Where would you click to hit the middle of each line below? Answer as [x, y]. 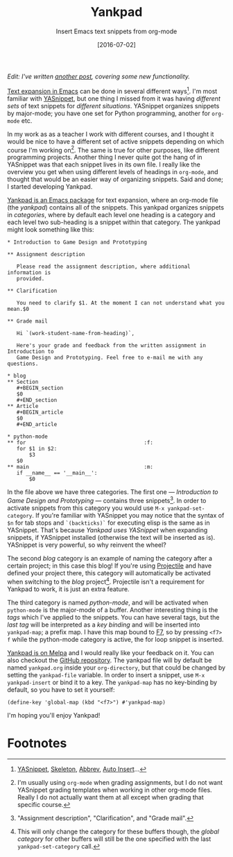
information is [29, 273]
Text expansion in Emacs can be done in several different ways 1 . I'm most [112, 90]
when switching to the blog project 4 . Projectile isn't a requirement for [106, 581]
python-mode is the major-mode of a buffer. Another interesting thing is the [113, 610]
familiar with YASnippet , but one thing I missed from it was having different [114, 99]
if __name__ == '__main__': [57, 473]
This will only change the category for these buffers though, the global [118, 831]
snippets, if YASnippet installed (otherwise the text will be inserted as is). [111, 537]
